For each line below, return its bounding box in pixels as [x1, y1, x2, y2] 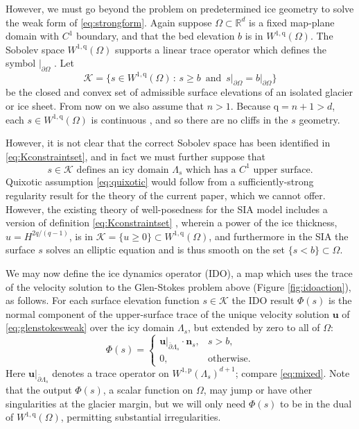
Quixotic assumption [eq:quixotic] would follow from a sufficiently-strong [6, 174, 314, 189]
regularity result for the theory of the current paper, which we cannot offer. [6, 187, 326, 202]
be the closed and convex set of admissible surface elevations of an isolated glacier [6, 85, 353, 99]
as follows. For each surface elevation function [6, 293, 200, 308]
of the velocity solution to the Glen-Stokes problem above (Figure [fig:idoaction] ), [6, 279, 351, 294]
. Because [230, 99, 271, 113]
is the [329, 293, 352, 308]
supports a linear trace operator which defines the [114, 42, 326, 56]
